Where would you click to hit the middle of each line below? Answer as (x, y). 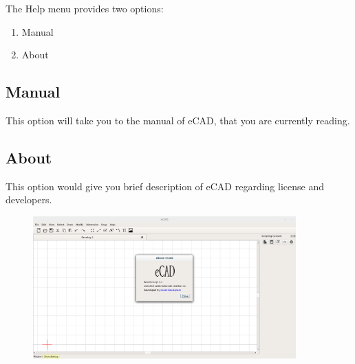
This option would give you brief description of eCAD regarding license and (165, 186)
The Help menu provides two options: (85, 8)
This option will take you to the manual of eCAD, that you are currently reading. (178, 120)
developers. (29, 200)
